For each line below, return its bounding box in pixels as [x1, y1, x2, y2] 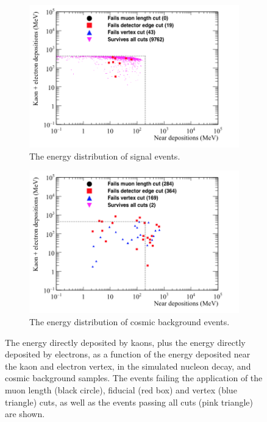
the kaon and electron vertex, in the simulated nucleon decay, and [5, 359, 251, 372]
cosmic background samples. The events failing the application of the [5, 371, 263, 384]
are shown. [5, 407, 45, 420]
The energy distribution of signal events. [29, 149, 180, 162]
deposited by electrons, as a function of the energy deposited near [5, 348, 251, 360]
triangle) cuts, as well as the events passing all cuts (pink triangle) [5, 395, 253, 408]
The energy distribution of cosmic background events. [29, 315, 230, 328]
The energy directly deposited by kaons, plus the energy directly [5, 336, 246, 348]
